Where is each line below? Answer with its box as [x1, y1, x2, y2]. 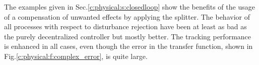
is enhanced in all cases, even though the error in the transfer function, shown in [4, 41, 253, 51]
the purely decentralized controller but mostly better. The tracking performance [4, 31, 251, 41]
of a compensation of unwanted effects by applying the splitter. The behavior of [4, 11, 250, 22]
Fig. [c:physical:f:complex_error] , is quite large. [4, 50, 148, 61]
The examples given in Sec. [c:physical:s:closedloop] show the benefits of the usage [4, 2, 255, 12]
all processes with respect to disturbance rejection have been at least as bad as [4, 21, 247, 32]
